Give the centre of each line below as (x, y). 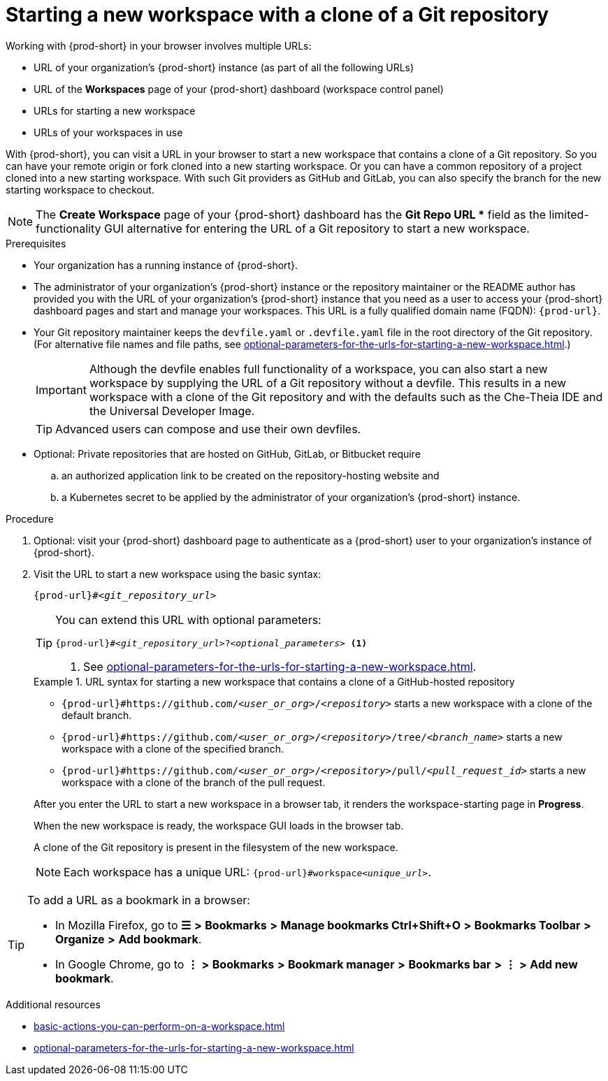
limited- (569, 214)
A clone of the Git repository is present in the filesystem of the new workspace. (216, 847)
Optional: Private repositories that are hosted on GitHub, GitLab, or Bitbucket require (227, 454)
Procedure (30, 518)
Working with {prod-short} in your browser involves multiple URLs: (159, 45)
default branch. (97, 715)
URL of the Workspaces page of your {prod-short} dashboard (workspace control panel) (239, 89)
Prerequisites (36, 243)
